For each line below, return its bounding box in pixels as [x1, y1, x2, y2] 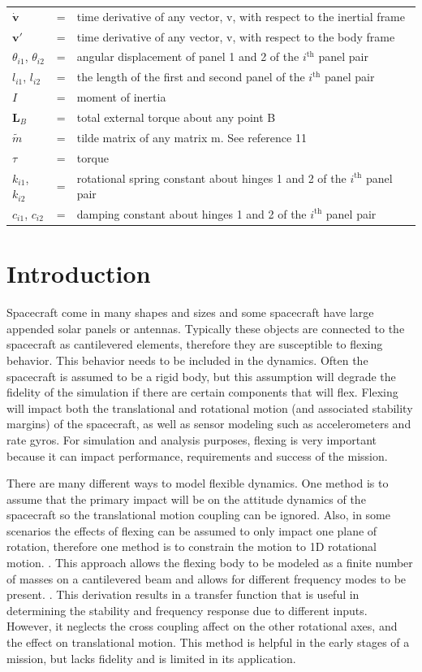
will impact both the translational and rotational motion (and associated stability [6, 399, 413, 416]
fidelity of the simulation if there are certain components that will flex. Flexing [6, 384, 398, 401]
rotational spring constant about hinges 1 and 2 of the [76, 169, 347, 186]
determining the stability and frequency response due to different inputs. [6, 601, 368, 618]
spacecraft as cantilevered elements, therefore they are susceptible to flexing [6, 336, 383, 353]
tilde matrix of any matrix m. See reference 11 [76, 128, 307, 145]
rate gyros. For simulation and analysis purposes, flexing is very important [6, 431, 377, 448]
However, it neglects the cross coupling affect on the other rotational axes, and [6, 618, 398, 635]
